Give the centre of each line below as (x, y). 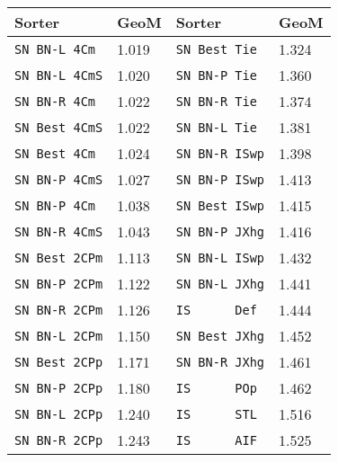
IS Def (216, 310)
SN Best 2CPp (59, 362)
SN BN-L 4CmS (59, 75)
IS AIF (216, 440)
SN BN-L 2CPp (59, 414)
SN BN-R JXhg (220, 362)
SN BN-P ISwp (220, 179)
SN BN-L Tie (216, 127)
